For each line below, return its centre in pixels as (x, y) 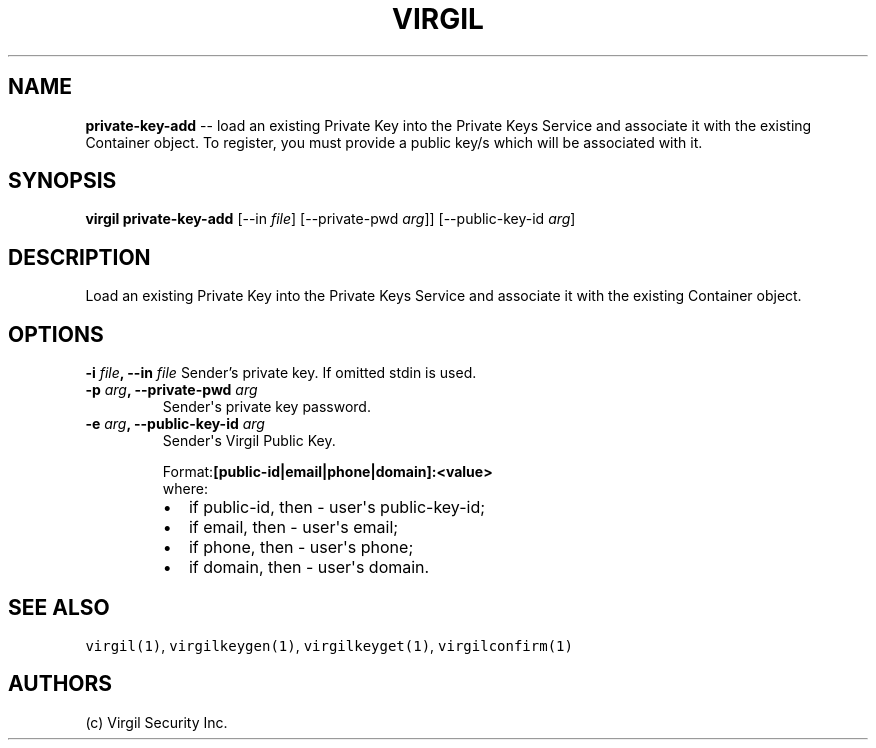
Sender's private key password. (266, 407)
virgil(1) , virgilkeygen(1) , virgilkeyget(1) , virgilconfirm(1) (329, 645)
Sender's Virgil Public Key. (249, 441)
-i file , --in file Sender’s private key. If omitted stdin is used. (281, 373)
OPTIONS (56, 334)
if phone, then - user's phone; (301, 547)
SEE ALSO (59, 607)
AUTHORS (60, 684)
